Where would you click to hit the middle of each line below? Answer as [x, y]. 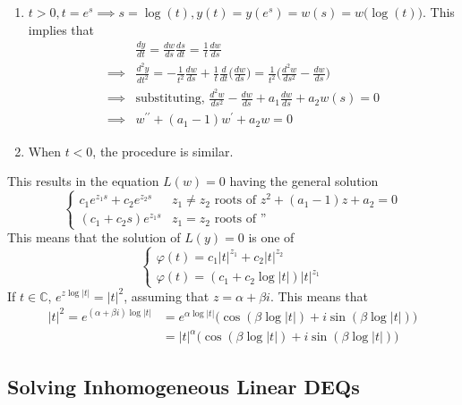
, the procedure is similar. [163, 151]
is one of [271, 237]
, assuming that [167, 295]
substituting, [170, 99]
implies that [61, 29]
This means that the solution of [94, 237]
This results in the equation [83, 181]
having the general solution [304, 181]
